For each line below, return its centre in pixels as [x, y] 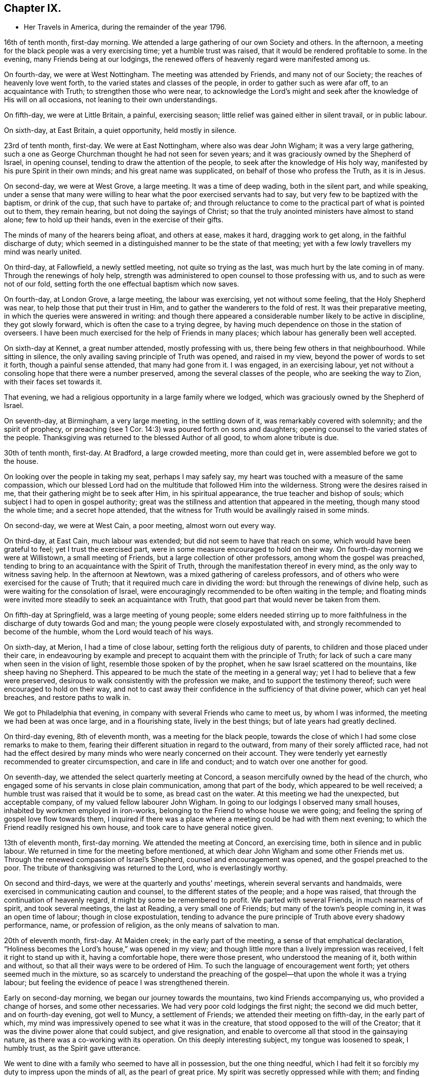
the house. [21, 461]
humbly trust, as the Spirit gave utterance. [72, 1048]
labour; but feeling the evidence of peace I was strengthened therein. [117, 983]
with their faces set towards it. [53, 382]
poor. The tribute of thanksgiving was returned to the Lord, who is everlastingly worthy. [146, 868]
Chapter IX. [33, 8]
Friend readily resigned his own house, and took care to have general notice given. [139, 828]
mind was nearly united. [43, 252]
